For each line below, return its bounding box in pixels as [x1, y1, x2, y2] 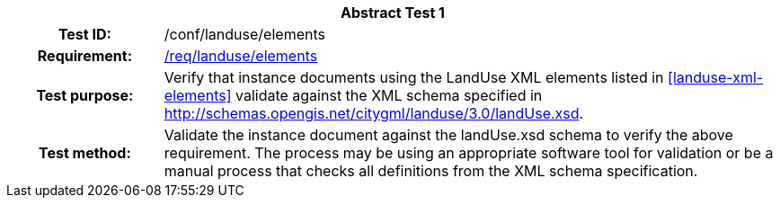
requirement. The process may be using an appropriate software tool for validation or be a [164, 144, 774, 162]
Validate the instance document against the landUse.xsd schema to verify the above [164, 126, 733, 144]
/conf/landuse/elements [164, 25, 325, 43]
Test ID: [58, 25, 111, 43]
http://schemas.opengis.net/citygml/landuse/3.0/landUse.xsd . [164, 104, 584, 122]
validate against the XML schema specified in [235, 86, 543, 104]
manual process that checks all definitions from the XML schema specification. [164, 162, 698, 180]
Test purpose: [36, 86, 134, 104]
